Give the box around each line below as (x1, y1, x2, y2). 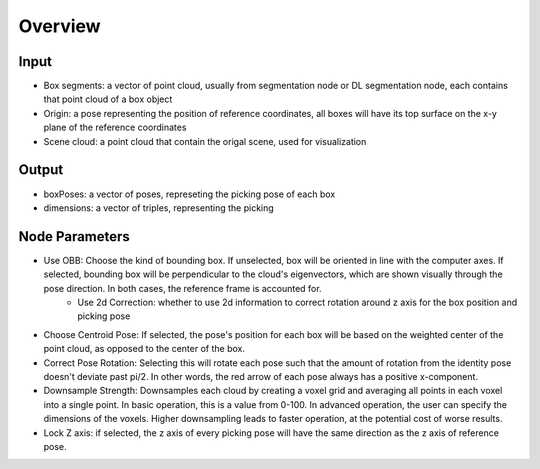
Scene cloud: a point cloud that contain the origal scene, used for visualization (43, 135, 367, 147)
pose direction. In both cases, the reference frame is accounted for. (43, 282, 322, 294)
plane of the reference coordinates (43, 121, 187, 134)
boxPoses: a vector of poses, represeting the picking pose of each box (43, 188, 336, 200)
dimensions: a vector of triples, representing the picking (43, 201, 274, 214)
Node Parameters (18, 228, 130, 245)
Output (18, 161, 64, 179)
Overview (18, 15, 101, 37)
